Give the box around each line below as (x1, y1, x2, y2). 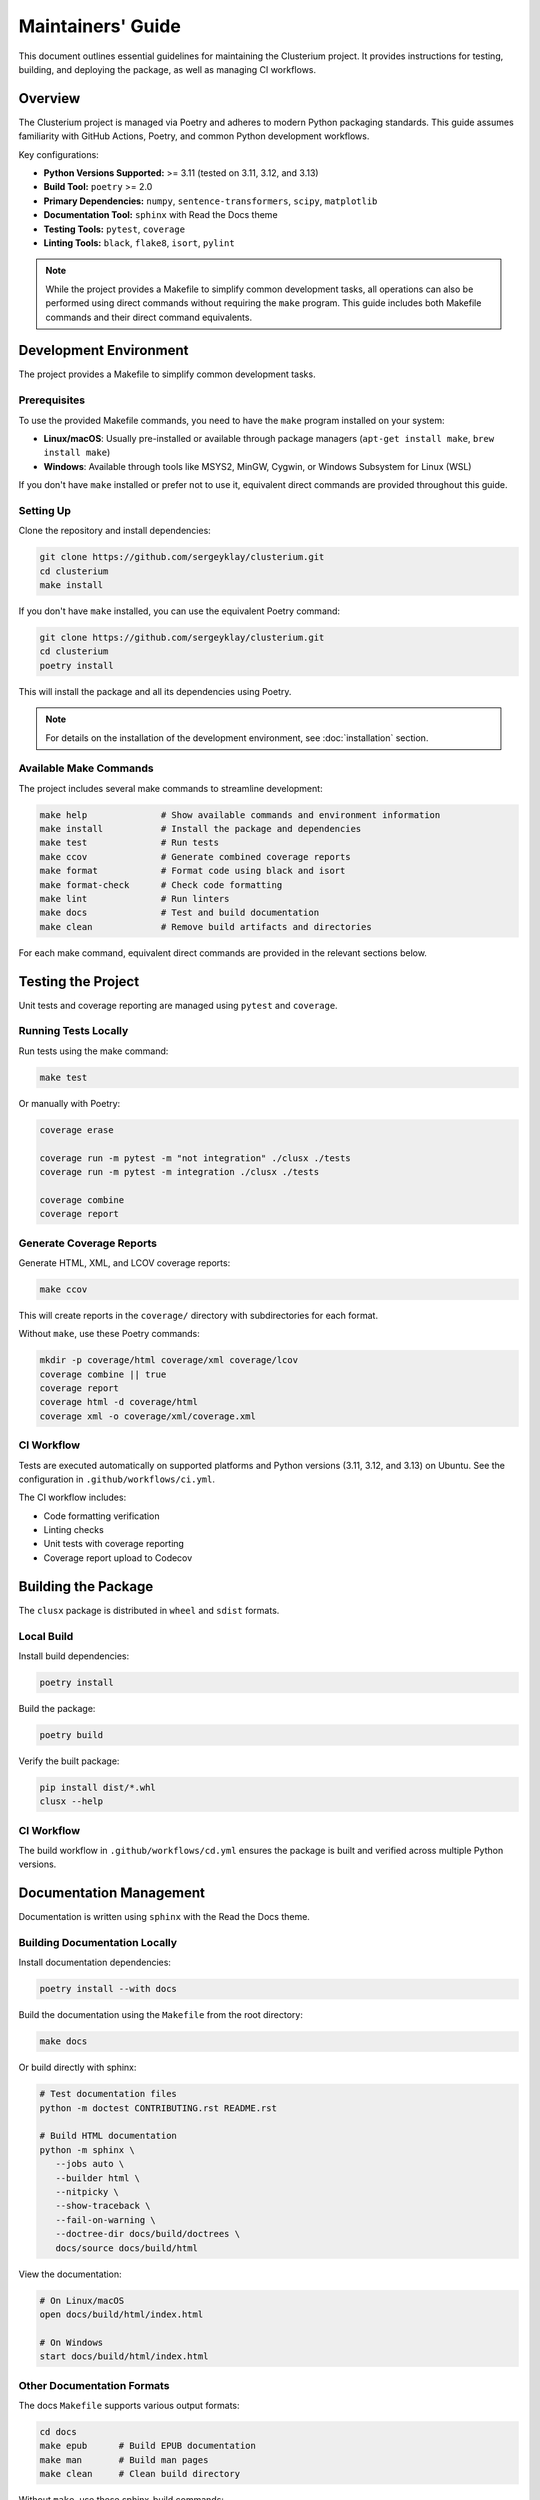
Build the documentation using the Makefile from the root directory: (18, 2009, 304, 2021)
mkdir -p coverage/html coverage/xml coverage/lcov (39, 1355, 299, 1366)
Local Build (18, 1629, 74, 1643)
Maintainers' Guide (18, 15, 182, 37)
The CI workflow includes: (18, 1491, 127, 1504)
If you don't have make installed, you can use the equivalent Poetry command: (18, 605, 340, 617)
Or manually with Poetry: (18, 1097, 121, 1109)
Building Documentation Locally (18, 1936, 178, 1950)
